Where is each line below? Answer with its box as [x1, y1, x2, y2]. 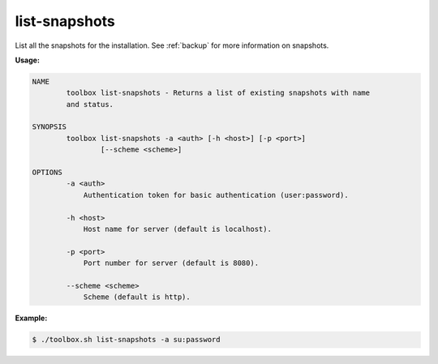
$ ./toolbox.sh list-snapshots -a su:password [32, 335, 221, 345]
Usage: [15, 55, 41, 65]
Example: [15, 313, 48, 323]
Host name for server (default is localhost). [83, 225, 272, 233]
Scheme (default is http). [83, 293, 191, 302]
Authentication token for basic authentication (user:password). [83, 191, 349, 199]
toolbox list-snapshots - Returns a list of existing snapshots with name [66, 88, 371, 97]
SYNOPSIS [32, 122, 67, 131]
